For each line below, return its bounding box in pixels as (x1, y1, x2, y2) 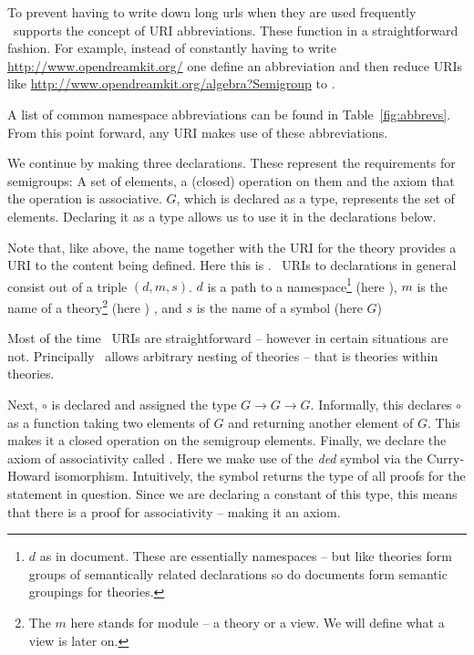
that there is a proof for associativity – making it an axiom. (7, 502, 341, 521)
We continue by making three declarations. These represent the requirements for (7, 153, 456, 172)
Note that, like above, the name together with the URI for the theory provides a (7, 237, 457, 256)
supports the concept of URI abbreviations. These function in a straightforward (13, 20, 459, 39)
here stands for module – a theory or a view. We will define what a (70, 612, 445, 631)
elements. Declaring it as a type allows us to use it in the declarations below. (7, 206, 437, 225)
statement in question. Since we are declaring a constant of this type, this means (7, 483, 458, 503)
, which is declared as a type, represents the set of (176, 189, 455, 208)
